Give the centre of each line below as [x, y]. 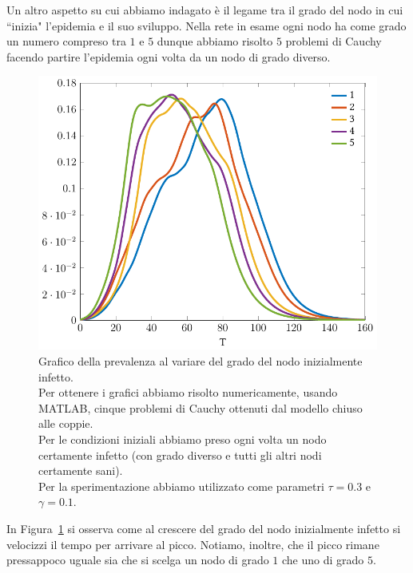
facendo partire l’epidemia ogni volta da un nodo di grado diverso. [169, 56]
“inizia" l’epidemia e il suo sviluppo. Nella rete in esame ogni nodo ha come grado [206, 25]
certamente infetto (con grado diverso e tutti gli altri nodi [180, 454]
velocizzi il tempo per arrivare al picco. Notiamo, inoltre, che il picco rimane [193, 544]
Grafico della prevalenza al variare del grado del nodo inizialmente [201, 361]
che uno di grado [323, 560]
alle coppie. [66, 423]
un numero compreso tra [66, 41]
